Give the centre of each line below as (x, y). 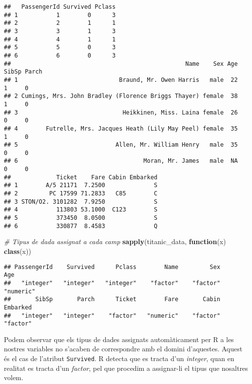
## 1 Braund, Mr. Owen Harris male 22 (121, 80)
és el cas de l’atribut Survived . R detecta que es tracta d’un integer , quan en (119, 358)
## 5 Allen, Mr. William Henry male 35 (121, 145)
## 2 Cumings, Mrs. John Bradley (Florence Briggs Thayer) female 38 (121, 96)
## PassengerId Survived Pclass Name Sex (112, 267)
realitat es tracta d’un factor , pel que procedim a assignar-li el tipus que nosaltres (126, 368)
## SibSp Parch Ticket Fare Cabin (112, 299)
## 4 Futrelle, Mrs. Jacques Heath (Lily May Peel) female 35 (121, 128)
